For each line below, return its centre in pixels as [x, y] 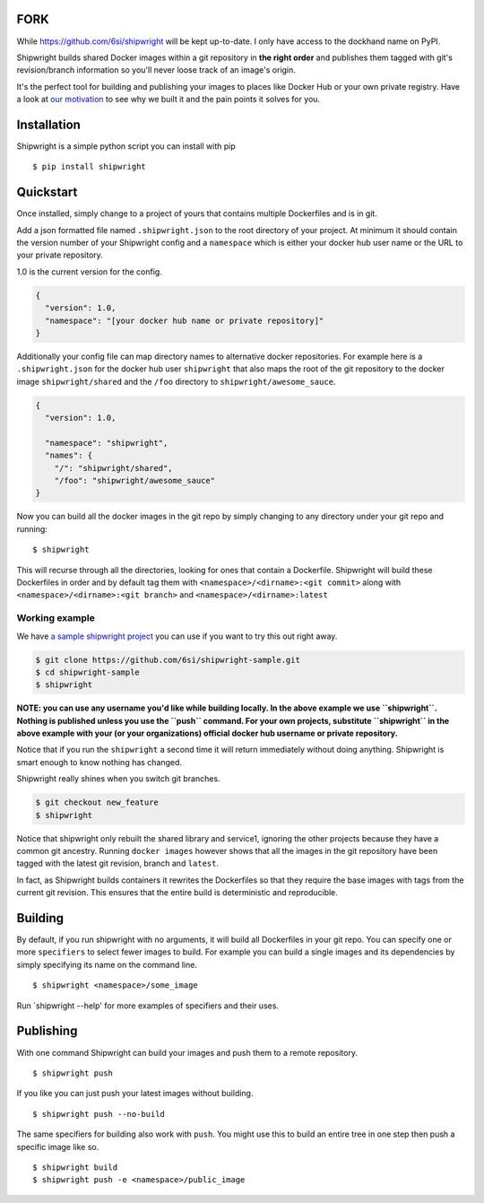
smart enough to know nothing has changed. [99, 762]
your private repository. [60, 255]
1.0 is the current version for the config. [90, 271]
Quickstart [47, 192]
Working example [56, 618]
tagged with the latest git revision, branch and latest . [118, 863]
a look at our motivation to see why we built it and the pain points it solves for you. [169, 100]
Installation [48, 124]
